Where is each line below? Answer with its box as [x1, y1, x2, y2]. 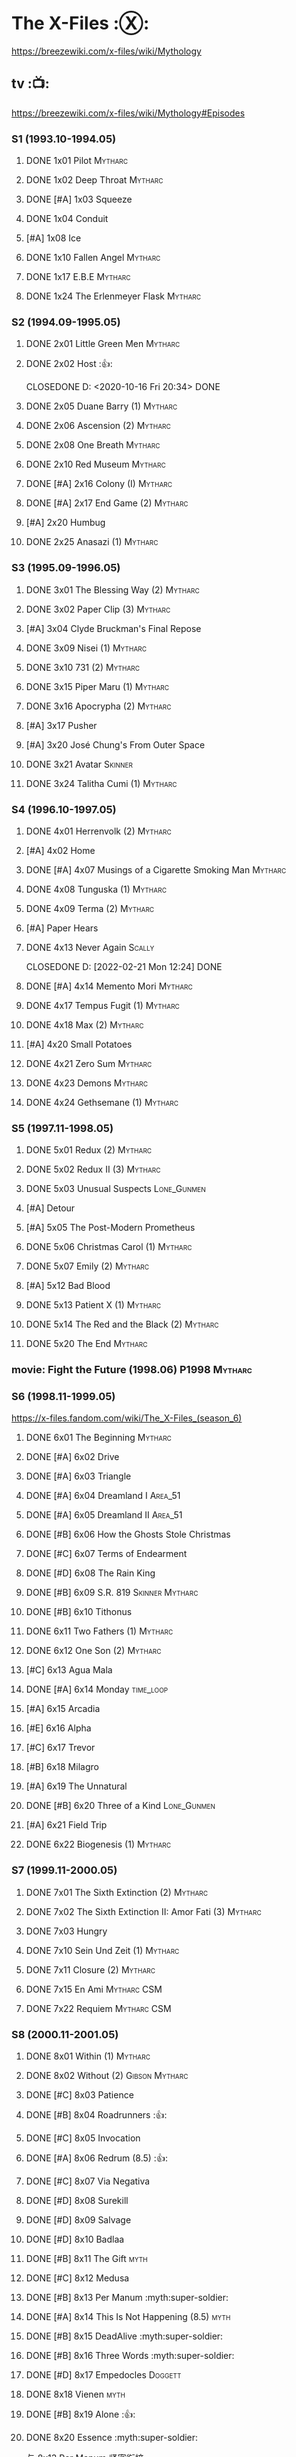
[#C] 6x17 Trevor [25, 1742, 96, 1754]
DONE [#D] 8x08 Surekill [25, 2195, 129, 2207]
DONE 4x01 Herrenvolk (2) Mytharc [25, 825, 172, 837]
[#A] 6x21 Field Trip [25, 1819, 108, 1831]
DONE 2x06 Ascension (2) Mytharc [25, 420, 171, 432]
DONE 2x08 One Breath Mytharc [25, 439, 161, 451]
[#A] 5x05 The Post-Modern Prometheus [25, 1222, 196, 1234]
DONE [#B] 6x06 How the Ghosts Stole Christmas [25, 1528, 231, 1541]
